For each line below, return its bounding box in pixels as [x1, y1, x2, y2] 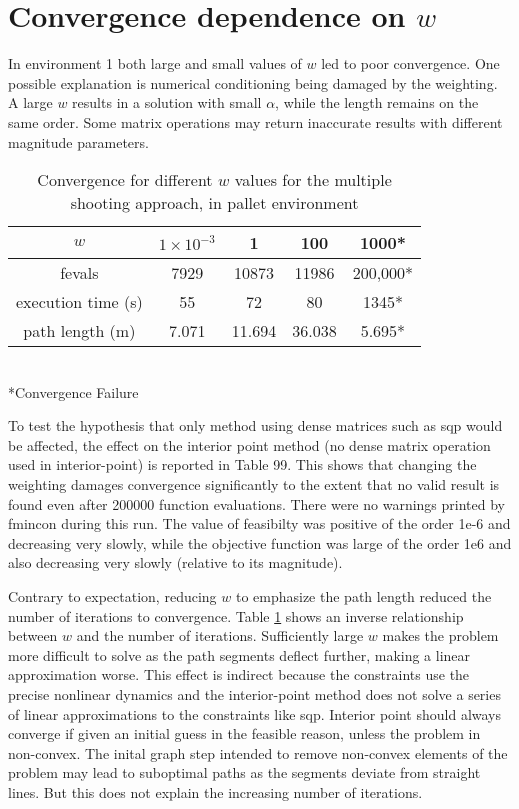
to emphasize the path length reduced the [235, 586, 492, 607]
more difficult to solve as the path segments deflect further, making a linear [8, 644, 471, 665]
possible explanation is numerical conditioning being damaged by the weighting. [8, 72, 498, 93]
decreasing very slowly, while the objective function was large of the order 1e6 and [8, 532, 512, 553]
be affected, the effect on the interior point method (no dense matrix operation [8, 434, 491, 455]
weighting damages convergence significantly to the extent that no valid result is [8, 474, 500, 495]
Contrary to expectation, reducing [8, 586, 217, 607]
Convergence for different [37, 168, 213, 192]
